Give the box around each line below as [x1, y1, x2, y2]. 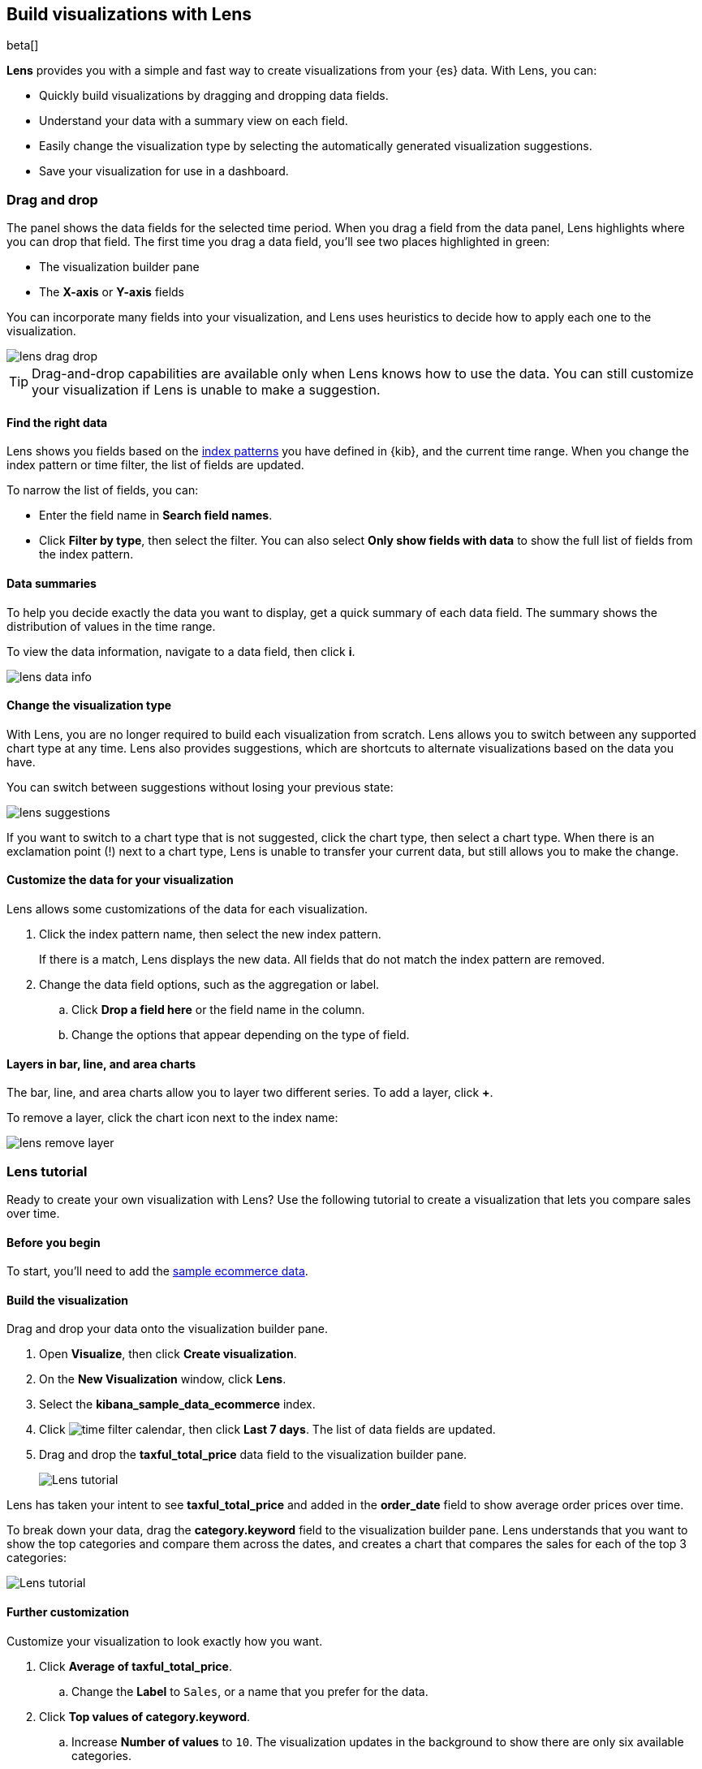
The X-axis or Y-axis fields [39, 285, 184, 300]
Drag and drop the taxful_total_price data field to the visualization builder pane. [39, 1448, 467, 1462]
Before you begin [6, 1235, 101, 1249]
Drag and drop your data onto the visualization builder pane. [6, 1322, 329, 1336]
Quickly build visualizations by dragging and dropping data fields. [39, 88, 389, 103]
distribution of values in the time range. [6, 619, 216, 633]
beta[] [6, 38, 39, 53]
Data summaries [6, 576, 97, 590]
